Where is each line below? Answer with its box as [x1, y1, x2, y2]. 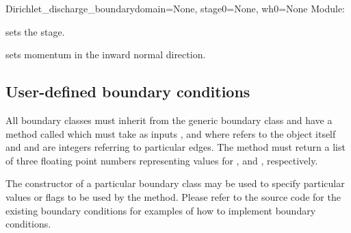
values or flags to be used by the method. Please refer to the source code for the [5, 189, 341, 204]
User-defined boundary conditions [5, 81, 250, 102]
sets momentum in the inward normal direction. [5, 47, 206, 62]
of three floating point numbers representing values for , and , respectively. [5, 153, 318, 167]
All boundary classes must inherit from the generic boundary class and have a [5, 112, 333, 127]
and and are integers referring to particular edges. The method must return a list [5, 140, 346, 154]
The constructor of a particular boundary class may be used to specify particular [5, 176, 345, 191]
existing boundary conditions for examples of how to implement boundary [5, 203, 316, 217]
